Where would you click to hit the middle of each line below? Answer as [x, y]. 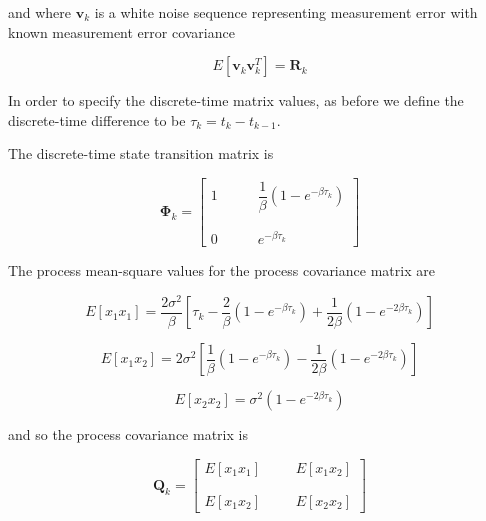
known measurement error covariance [121, 31]
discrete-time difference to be [97, 119]
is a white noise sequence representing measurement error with [286, 12]
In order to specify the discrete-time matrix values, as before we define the [236, 100]
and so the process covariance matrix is [128, 434]
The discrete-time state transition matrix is [141, 153]
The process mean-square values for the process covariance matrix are [221, 270]
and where [40, 12]
